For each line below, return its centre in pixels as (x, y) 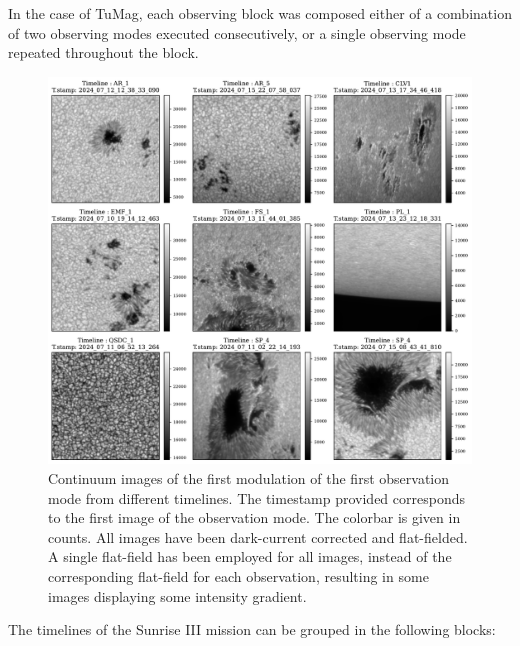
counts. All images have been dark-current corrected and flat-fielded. (258, 536)
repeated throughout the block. (103, 52)
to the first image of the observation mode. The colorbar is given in (254, 517)
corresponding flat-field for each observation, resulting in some (238, 575)
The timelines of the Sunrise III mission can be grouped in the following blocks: (252, 629)
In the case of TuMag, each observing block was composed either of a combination (260, 13)
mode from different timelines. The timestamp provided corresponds (256, 497)
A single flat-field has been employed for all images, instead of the (250, 556)
